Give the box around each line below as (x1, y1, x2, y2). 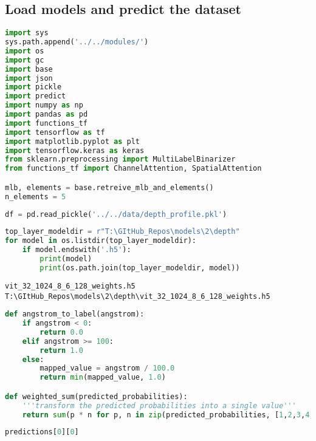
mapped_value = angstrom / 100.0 (39, 364, 175, 373)
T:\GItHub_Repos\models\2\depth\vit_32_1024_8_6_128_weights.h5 (5, 292, 270, 301)
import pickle (5, 83, 62, 92)
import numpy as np (5, 101, 83, 110)
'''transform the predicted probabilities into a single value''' (22, 401, 297, 410)
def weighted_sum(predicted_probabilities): (5, 392, 188, 401)
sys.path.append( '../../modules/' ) (5, 38, 149, 47)
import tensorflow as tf (5, 128, 105, 137)
